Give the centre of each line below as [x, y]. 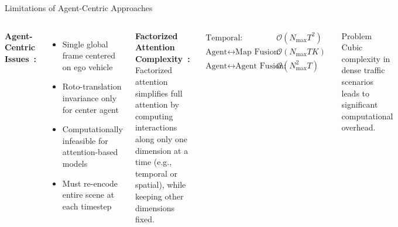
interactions [156, 127]
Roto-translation [92, 86]
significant [360, 104]
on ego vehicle [88, 66]
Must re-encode [90, 183]
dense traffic [363, 70]
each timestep [87, 206]
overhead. [358, 127]
